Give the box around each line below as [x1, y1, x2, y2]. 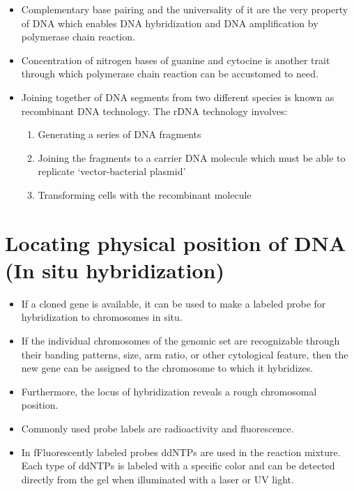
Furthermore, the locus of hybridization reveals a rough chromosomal [21, 384, 317, 398]
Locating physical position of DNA [5, 228, 346, 257]
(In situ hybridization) [5, 255, 224, 284]
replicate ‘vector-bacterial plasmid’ [38, 164, 186, 179]
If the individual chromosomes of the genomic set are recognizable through [21, 333, 340, 348]
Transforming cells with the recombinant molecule [38, 187, 252, 202]
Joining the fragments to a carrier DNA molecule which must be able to [38, 150, 346, 165]
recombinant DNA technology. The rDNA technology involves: [21, 103, 288, 118]
